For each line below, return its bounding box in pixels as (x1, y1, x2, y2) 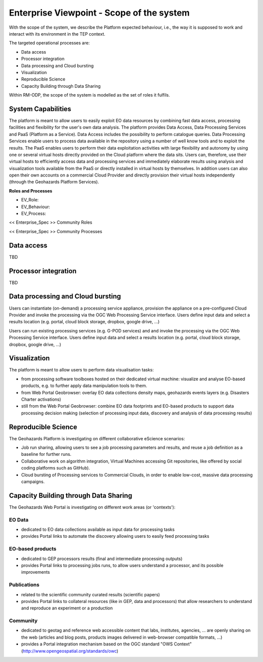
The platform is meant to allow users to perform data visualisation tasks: (9, 367, 154, 373)
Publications (9, 582, 40, 588)
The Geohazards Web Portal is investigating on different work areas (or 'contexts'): (9, 504, 175, 510)
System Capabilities (9, 105, 72, 113)
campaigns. (21, 479, 45, 485)
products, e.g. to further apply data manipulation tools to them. (21, 383, 148, 389)
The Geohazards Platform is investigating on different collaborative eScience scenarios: (9, 435, 185, 441)
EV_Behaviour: (21, 204, 51, 210)
